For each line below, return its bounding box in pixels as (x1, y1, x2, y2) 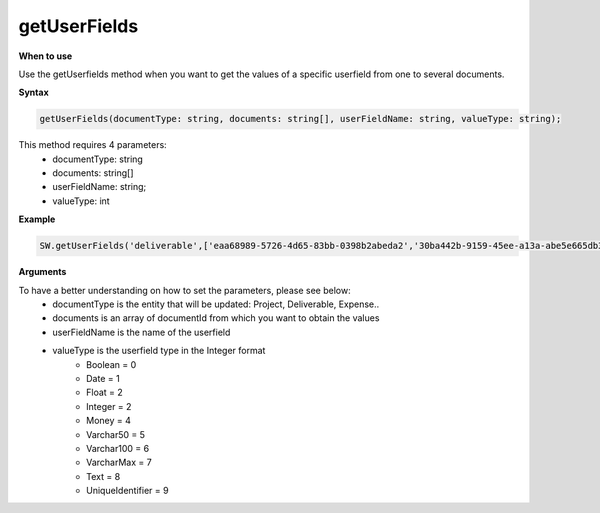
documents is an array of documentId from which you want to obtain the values (52, 312, 380, 324)
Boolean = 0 (86, 358, 137, 370)
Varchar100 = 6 (86, 442, 150, 454)
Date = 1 (86, 372, 120, 384)
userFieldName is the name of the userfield (52, 326, 231, 338)
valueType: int (52, 195, 110, 207)
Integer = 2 (86, 400, 132, 412)
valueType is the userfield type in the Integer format (52, 345, 266, 357)
